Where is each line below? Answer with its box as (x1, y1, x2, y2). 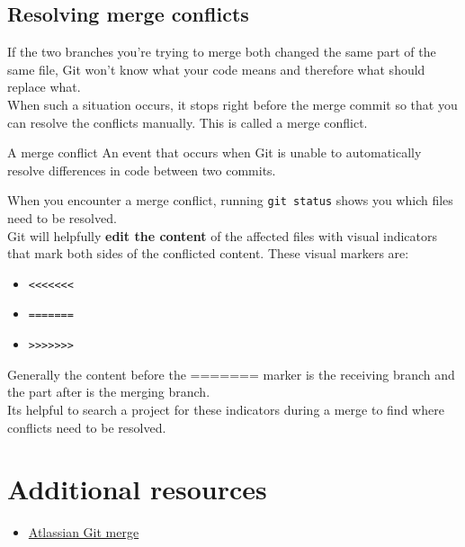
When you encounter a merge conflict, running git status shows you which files (7, 191, 453, 210)
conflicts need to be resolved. (7, 417, 166, 436)
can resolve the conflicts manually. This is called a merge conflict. (7, 112, 368, 131)
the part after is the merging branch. (7, 382, 210, 401)
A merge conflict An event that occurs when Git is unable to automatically (7, 143, 422, 162)
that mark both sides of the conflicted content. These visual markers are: (7, 244, 409, 263)
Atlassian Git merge (28, 523, 139, 542)
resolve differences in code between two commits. (7, 160, 276, 179)
